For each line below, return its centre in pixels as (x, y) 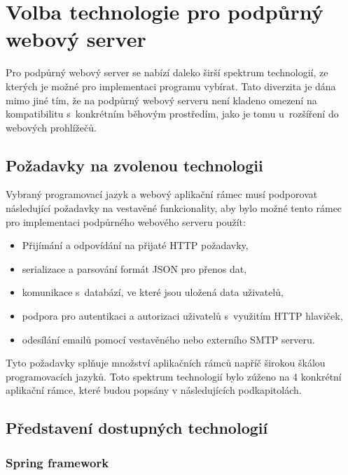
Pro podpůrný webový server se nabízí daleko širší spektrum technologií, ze (167, 72)
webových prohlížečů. (51, 127)
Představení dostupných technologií (137, 428)
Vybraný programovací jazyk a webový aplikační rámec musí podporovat (162, 194)
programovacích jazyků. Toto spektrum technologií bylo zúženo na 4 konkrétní (174, 376)
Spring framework (57, 462)
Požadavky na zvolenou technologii (134, 165)
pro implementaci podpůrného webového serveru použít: (126, 221)
